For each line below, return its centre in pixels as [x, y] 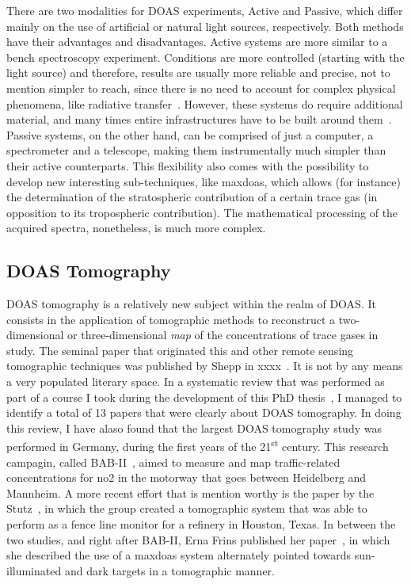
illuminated [34, 570]
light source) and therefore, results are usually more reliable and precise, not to [198, 73]
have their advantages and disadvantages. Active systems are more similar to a [197, 42]
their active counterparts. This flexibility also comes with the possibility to [188, 165]
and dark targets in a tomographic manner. [169, 570]
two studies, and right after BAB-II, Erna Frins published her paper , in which [198, 539]
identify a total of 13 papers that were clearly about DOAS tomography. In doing [204, 412]
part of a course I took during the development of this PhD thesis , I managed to [204, 397]
